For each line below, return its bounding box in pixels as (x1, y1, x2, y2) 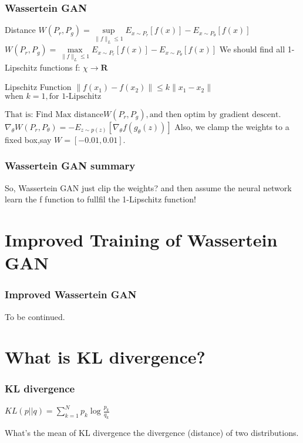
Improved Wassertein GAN (5, 287, 137, 302)
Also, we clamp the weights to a (174, 120, 289, 132)
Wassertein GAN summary (5, 158, 136, 173)
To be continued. (5, 310, 65, 322)
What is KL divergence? (5, 345, 206, 369)
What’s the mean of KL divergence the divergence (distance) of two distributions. (5, 427, 299, 438)
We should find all (219, 43, 285, 55)
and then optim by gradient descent (149, 110, 279, 119)
